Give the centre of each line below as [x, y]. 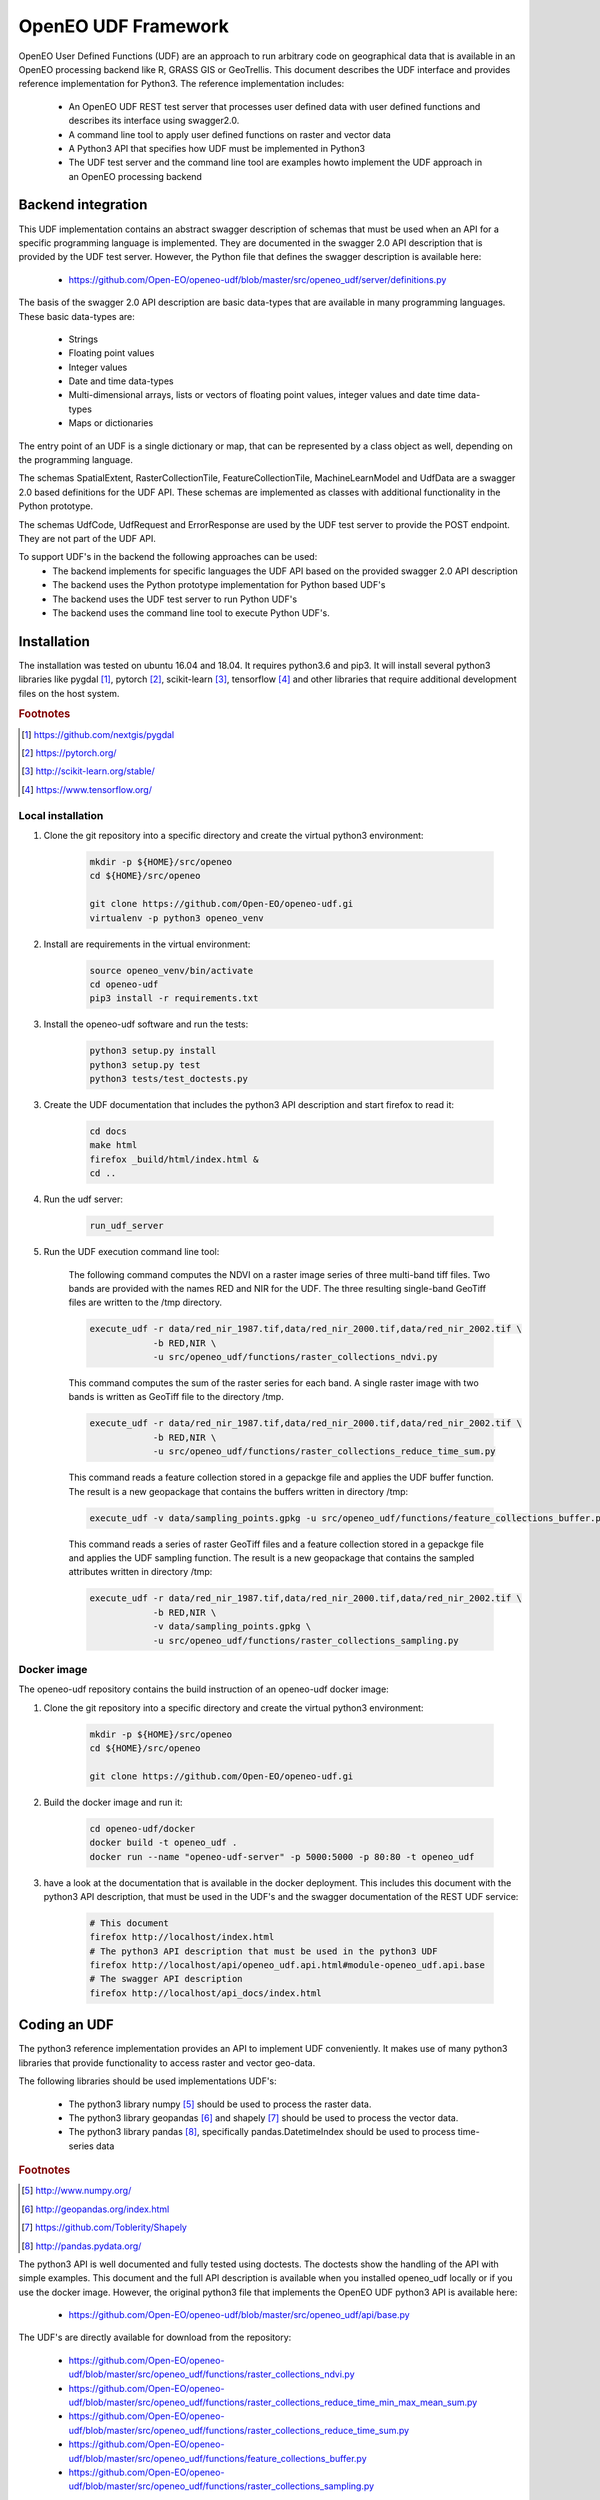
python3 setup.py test [145, 1064]
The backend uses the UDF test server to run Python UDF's [175, 599]
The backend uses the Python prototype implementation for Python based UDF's [219, 585]
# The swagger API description [166, 1979]
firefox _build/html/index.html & [174, 1159]
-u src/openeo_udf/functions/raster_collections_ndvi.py [295, 1357]
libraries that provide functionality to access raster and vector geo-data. [167, 2062]
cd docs [108, 1131]
